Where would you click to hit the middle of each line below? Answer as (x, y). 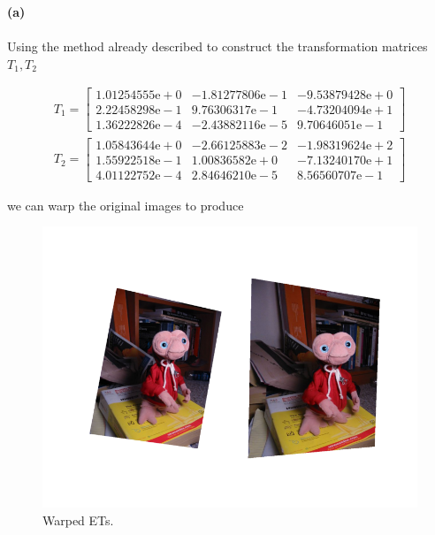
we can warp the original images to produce (126, 205)
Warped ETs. (78, 520)
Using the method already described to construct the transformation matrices (217, 46)
